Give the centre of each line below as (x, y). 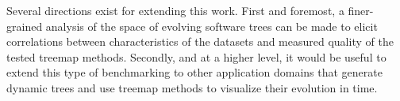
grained (25, 26)
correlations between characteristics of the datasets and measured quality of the (200, 41)
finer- (361, 10)
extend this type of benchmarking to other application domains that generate (194, 72)
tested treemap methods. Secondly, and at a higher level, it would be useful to (196, 56)
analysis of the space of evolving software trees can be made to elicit (212, 26)
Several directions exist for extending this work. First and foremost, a (175, 10)
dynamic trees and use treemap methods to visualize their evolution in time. (192, 87)
